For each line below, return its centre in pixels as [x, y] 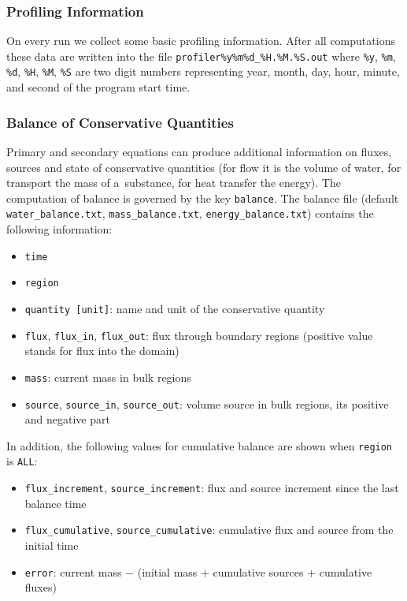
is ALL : [22, 461]
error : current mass [73, 571]
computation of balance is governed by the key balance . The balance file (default [203, 198]
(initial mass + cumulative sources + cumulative [255, 571]
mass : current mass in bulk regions [108, 377]
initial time [52, 545]
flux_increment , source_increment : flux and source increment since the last [212, 488]
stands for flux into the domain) [102, 351]
